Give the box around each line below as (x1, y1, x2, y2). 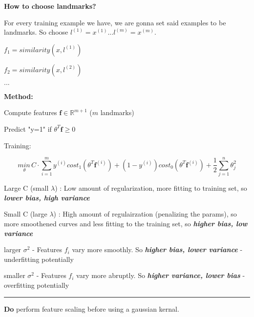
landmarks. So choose (4, 27, 68, 37)
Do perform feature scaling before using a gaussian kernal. (4, 303, 179, 314)
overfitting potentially (4, 280, 69, 290)
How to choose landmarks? (4, 1, 96, 11)
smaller (4, 270, 25, 280)
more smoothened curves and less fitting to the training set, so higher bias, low (4, 218, 248, 229)
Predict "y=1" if (4, 123, 52, 134)
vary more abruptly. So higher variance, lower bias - (76, 270, 245, 280)
